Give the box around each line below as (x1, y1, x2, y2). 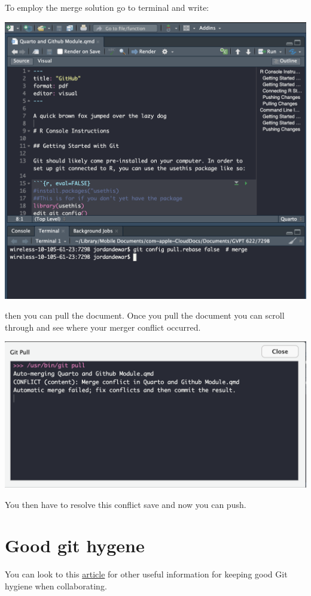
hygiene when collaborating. (5, 580, 107, 592)
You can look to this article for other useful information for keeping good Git (5, 568, 288, 580)
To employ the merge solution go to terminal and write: (5, 1, 209, 13)
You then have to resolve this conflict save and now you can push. (5, 498, 246, 510)
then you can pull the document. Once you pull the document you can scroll (5, 309, 285, 322)
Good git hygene (5, 533, 145, 558)
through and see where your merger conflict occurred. (5, 320, 201, 333)
